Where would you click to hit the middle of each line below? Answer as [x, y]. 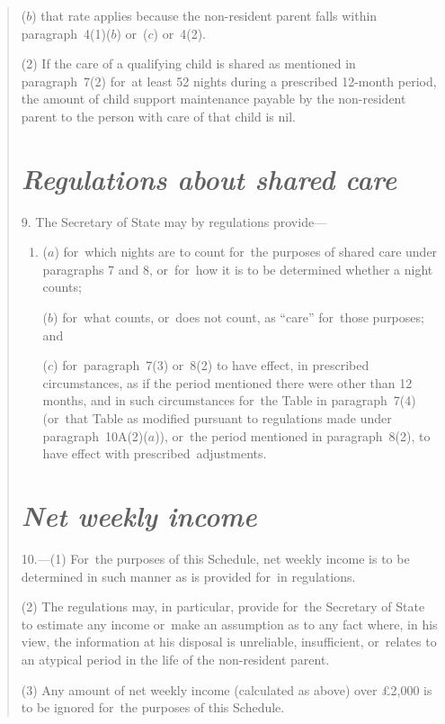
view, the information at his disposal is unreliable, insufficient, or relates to [229, 642]
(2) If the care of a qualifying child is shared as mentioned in [188, 63]
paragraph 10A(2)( [95, 435]
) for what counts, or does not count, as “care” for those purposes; [239, 317]
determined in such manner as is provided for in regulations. [188, 576]
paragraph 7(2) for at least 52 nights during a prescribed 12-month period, [229, 81]
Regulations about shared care [209, 178]
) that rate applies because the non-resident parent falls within [205, 15]
